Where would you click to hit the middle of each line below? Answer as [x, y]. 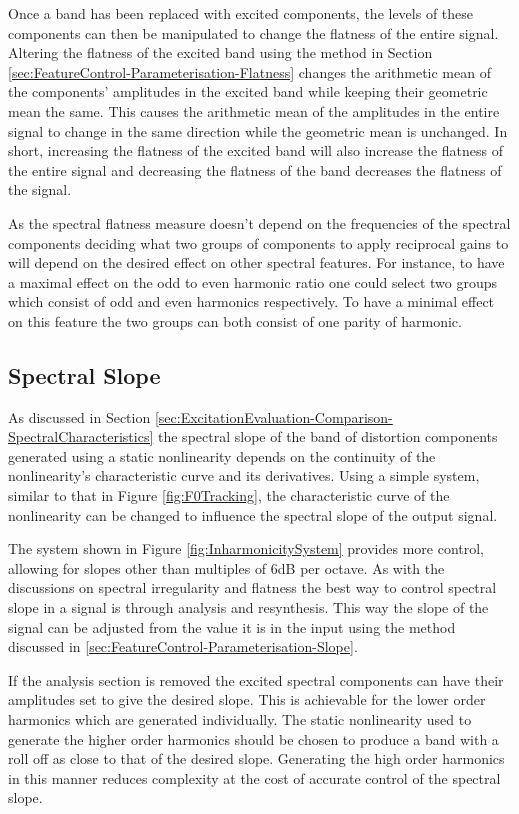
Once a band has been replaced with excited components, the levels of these [241, 13]
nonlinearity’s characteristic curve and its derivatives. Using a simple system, [244, 475]
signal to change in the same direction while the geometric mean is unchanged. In [258, 130]
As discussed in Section [79, 416]
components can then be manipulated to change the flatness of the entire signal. [253, 32]
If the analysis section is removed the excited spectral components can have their [256, 679]
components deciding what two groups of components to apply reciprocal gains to [258, 242]
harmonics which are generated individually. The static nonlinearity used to [240, 719]
